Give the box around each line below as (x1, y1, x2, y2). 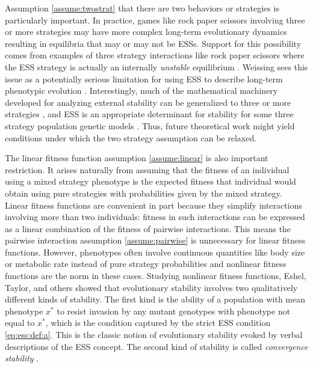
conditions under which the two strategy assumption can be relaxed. (5, 131, 257, 144)
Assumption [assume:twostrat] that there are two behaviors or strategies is (5, 2, 279, 14)
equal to (5, 316, 35, 329)
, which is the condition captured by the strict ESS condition (45, 316, 271, 329)
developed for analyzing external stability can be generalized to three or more (5, 96, 291, 108)
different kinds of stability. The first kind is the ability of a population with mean (5, 293, 305, 305)
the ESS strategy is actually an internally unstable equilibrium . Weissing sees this (5, 60, 308, 73)
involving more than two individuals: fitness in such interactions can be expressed (5, 210, 305, 223)
